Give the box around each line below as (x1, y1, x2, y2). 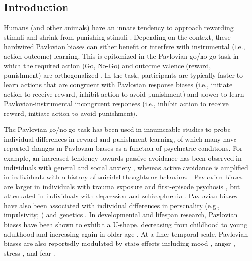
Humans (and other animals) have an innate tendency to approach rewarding (4, 22, 234, 33)
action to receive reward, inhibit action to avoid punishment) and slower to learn (4, 89, 244, 99)
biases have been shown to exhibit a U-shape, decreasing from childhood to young (4, 219, 248, 229)
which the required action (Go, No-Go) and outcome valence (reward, (4, 60, 211, 70)
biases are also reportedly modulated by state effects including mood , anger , (4, 238, 235, 248)
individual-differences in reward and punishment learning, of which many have (4, 133, 237, 144)
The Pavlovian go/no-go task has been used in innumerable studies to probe (4, 124, 231, 134)
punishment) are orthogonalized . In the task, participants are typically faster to (4, 70, 243, 80)
